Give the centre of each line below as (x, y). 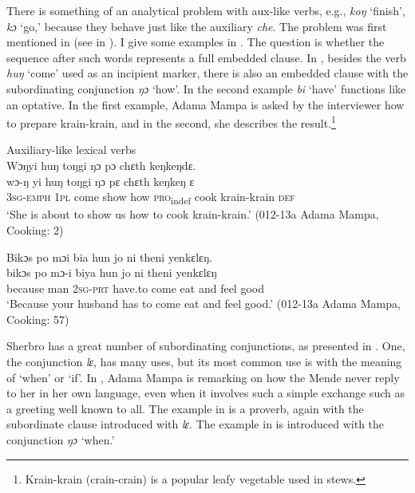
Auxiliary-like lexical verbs (71, 150)
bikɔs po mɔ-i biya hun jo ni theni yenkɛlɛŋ (112, 272)
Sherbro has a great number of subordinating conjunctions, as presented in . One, (206, 346)
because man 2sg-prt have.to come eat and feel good (135, 288)
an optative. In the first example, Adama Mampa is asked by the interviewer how (206, 104)
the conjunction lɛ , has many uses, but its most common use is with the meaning (204, 362)
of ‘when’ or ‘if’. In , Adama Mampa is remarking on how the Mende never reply (203, 377)
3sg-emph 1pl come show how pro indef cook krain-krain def (151, 197)
